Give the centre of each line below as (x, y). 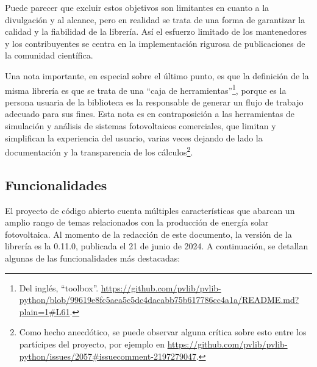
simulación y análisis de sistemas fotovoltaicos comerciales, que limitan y (141, 126)
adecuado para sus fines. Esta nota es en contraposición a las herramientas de (150, 114)
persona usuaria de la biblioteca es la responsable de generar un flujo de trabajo (154, 102)
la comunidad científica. (49, 55)
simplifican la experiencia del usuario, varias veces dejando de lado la (134, 137)
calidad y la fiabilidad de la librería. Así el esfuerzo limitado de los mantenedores (156, 31)
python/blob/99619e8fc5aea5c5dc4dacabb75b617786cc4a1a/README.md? (159, 300)
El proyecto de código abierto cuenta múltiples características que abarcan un (150, 210)
